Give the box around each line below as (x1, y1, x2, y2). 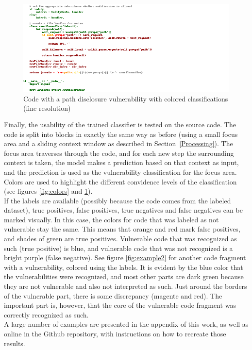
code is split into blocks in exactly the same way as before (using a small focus (4, 129, 238, 139)
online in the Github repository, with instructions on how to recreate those (4, 329, 226, 339)
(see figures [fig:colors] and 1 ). (4, 186, 93, 196)
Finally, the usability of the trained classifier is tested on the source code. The (4, 119, 236, 129)
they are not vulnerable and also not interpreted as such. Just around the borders (4, 281, 247, 291)
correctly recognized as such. (4, 309, 89, 319)
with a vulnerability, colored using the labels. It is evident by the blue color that (4, 262, 243, 272)
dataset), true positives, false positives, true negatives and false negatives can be (4, 205, 243, 215)
